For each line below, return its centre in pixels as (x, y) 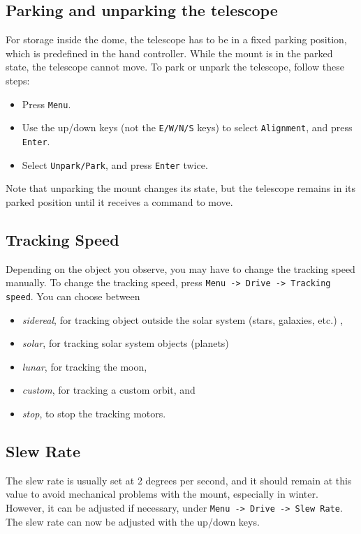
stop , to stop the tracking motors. (94, 413)
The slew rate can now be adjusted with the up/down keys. (133, 521)
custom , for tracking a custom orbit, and (109, 390)
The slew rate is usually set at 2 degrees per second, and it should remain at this (179, 480)
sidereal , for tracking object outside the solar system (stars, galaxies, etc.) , (183, 319)
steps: (18, 80)
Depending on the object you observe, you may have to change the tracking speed (180, 268)
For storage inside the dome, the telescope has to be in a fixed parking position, (176, 39)
